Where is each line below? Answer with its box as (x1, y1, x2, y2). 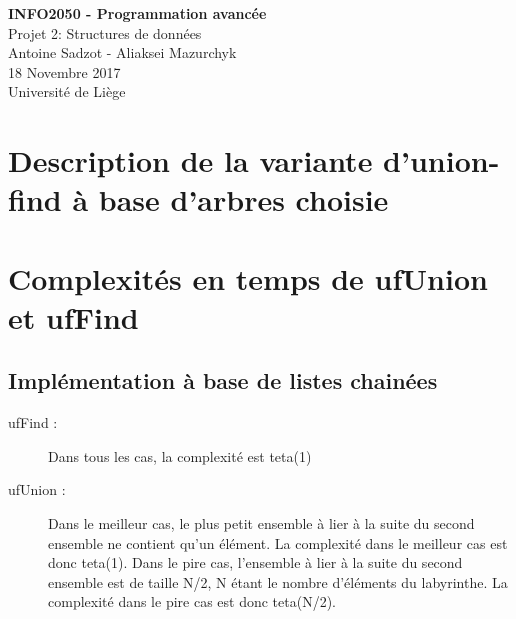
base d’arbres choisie (98, 179, 389, 220)
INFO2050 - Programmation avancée (8, 3, 267, 23)
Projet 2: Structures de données (8, 22, 202, 43)
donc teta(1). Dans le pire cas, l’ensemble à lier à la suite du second (48, 552, 463, 573)
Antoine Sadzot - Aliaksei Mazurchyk (8, 42, 237, 63)
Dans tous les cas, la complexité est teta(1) (48, 445, 312, 466)
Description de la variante (8, 140, 373, 181)
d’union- (383, 140, 500, 181)
